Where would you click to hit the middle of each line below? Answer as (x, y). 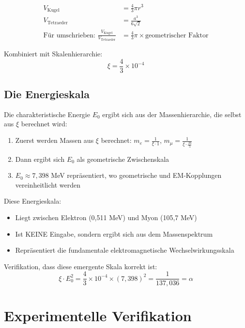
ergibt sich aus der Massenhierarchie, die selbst (172, 114)
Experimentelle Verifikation (98, 315)
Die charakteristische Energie (47, 114)
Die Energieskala (47, 94)
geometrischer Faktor (177, 35)
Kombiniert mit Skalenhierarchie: (53, 54)
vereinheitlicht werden (48, 184)
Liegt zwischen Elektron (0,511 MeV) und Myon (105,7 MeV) (106, 217)
